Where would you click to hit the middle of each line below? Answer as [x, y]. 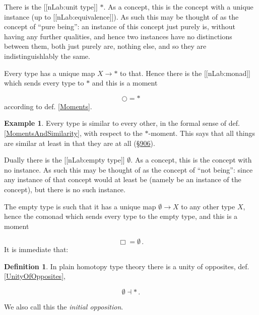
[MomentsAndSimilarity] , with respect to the [73, 133]
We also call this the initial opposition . [64, 307]
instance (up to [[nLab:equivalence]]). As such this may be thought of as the [121, 16]
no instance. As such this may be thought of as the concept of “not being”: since [128, 169]
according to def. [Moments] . [48, 106]
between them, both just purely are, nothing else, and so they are [105, 46]
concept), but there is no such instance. [65, 189]
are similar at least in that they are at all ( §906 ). [80, 143]
